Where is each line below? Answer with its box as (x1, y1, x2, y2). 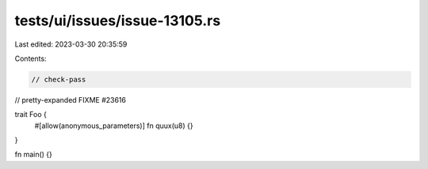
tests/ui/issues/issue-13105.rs (14, 12, 221, 29)
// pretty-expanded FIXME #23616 (14, 95, 127, 104)
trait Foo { (14, 110, 48, 119)
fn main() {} (14, 150, 53, 160)
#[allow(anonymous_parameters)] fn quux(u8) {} (34, 121, 193, 130)
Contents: (14, 54, 47, 63)
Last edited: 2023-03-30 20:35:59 (14, 39, 128, 49)
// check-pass (31, 75, 86, 84)
